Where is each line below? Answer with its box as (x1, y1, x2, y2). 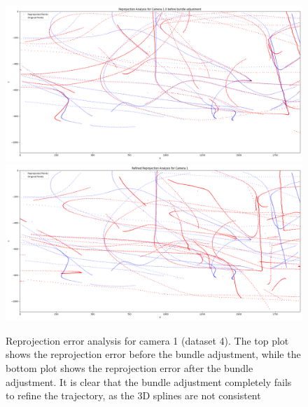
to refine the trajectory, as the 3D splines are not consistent (6, 388, 261, 403)
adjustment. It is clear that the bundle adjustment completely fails (6, 374, 292, 389)
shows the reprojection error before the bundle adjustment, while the (6, 347, 301, 361)
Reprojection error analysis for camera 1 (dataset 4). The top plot (6, 333, 289, 347)
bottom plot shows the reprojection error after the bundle (6, 360, 253, 375)
